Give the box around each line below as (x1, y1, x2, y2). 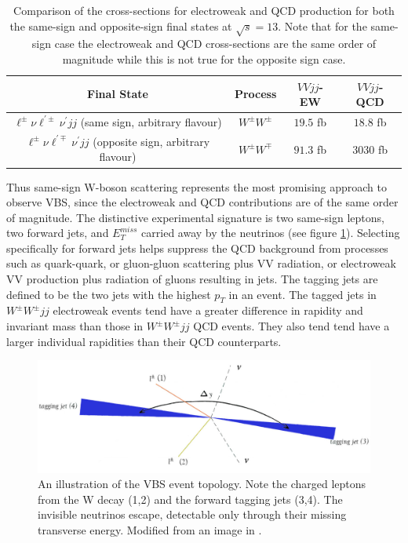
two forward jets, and (6, 224, 109, 241)
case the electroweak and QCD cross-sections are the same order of (54, 35, 377, 52)
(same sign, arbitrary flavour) (80, 113, 222, 129)
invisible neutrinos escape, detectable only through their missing (38, 506, 347, 523)
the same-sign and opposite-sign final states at (9, 17, 232, 34)
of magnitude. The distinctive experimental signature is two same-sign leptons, (6, 209, 384, 225)
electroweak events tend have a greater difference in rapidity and (53, 302, 363, 319)
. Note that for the (278, 17, 367, 34)
